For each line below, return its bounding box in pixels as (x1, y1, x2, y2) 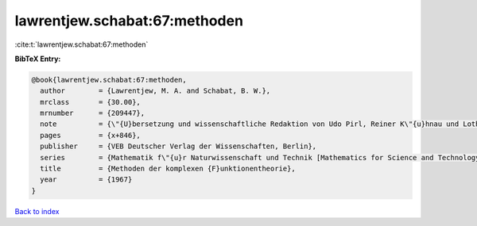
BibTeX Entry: (14, 54, 61, 63)
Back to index (14, 206, 60, 216)
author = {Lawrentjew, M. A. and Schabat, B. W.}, (40, 86, 271, 95)
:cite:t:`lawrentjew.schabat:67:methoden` (14, 40, 149, 49)
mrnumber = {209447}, (40, 109, 145, 118)
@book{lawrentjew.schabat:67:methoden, (31, 75, 187, 84)
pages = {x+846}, (40, 131, 141, 140)
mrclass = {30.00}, (40, 98, 141, 106)
